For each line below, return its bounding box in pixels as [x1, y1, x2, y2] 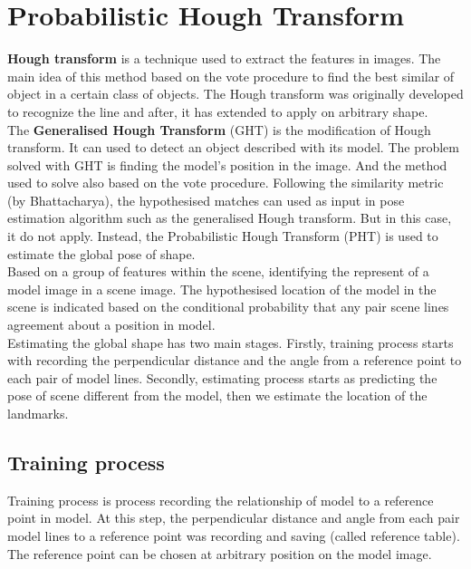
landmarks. [7, 404, 69, 422]
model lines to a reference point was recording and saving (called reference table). [7, 526, 460, 545]
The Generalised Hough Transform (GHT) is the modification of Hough [7, 120, 431, 139]
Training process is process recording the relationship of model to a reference [7, 490, 434, 509]
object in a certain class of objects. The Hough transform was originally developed [7, 84, 464, 103]
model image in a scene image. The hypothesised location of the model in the [7, 279, 437, 298]
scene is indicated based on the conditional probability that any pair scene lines [7, 297, 449, 316]
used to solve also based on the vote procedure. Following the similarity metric [7, 173, 444, 192]
